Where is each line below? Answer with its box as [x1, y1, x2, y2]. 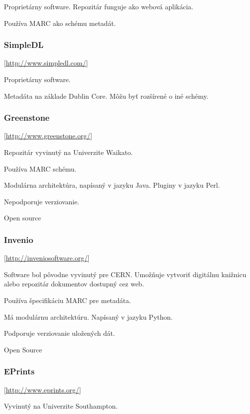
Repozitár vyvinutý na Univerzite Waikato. [4, 147, 133, 157]
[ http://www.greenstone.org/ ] [4, 131, 93, 141]
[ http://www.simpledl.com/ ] [4, 58, 88, 68]
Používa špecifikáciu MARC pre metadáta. [4, 295, 131, 305]
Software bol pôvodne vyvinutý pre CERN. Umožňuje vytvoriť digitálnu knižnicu [4, 269, 247, 279]
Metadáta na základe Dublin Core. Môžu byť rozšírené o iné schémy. [4, 90, 209, 101]
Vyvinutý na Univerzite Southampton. [4, 401, 118, 411]
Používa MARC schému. [4, 163, 77, 174]
